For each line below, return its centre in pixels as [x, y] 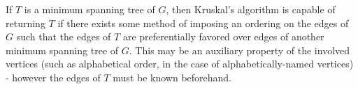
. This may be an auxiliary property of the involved [239, 50]
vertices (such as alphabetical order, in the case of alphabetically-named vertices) [180, 64]
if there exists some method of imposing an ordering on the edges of [203, 23]
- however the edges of [53, 77]
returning [26, 23]
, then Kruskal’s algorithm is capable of [251, 9]
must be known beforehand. [172, 77]
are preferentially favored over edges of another [223, 37]
